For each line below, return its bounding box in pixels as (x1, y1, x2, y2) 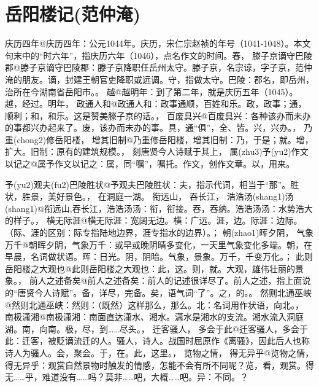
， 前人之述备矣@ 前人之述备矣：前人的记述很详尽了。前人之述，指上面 (18, 274, 302, 287)
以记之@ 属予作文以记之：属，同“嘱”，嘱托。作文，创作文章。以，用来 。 (5, 157, 295, 170)
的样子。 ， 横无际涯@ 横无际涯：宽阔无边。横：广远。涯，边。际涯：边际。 (5, 214, 302, 227)
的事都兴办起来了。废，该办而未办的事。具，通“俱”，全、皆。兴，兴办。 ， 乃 (5, 121, 312, 134)
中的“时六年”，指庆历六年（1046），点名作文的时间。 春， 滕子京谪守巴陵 (21, 49, 312, 61)
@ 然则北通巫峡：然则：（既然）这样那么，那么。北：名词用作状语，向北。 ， (5, 298, 304, 311)
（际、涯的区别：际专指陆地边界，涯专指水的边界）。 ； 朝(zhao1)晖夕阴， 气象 (5, 226, 314, 239)
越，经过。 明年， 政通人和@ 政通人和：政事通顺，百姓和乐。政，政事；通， (5, 97, 307, 110)
